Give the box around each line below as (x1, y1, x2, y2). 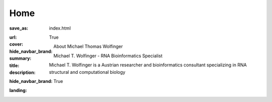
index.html (49, 25, 71, 31)
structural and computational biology (49, 69, 125, 75)
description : (9, 69, 36, 75)
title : (9, 62, 20, 68)
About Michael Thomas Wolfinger (53, 43, 123, 50)
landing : (9, 87, 27, 93)
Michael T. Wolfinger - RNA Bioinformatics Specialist (53, 53, 163, 59)
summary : (9, 55, 32, 61)
